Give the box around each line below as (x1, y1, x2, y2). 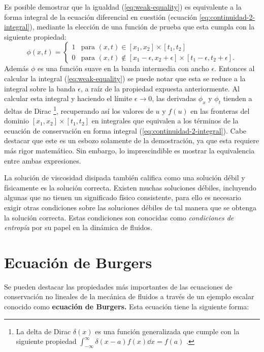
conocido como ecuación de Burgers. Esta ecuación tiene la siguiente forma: (4, 301, 249, 312)
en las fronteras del (190, 105, 250, 116)
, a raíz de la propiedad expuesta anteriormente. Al (80, 83, 240, 93)
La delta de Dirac (16, 326, 71, 336)
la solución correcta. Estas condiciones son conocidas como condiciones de (4, 212, 234, 222)
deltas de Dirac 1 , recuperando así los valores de (4, 104, 153, 116)
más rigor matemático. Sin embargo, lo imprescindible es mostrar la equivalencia (4, 145, 255, 155)
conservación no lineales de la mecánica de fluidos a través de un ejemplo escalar (4, 291, 254, 302)
